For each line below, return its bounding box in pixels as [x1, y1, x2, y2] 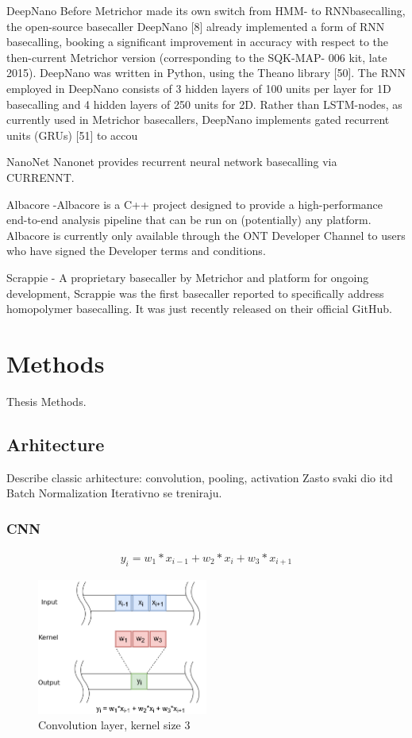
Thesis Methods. [6, 392, 87, 409]
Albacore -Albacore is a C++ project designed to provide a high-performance [6, 195, 383, 212]
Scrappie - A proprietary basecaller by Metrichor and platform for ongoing [6, 269, 369, 285]
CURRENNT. [6, 168, 75, 185]
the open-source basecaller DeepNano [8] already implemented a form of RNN [6, 17, 385, 34]
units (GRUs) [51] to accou [6, 126, 138, 143]
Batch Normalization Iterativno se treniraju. [6, 485, 222, 501]
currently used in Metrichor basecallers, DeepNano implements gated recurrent [6, 111, 390, 128]
